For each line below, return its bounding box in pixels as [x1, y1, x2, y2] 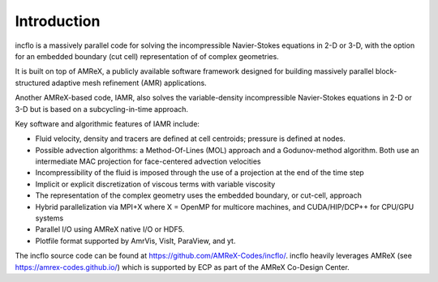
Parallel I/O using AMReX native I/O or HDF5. [35, 224, 185, 234]
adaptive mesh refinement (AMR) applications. [51, 78, 207, 88]
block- [375, 66, 397, 76]
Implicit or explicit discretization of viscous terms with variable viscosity [35, 179, 276, 189]
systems [35, 213, 64, 223]
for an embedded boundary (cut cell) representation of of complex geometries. [15, 51, 279, 61]
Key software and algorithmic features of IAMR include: [15, 118, 200, 129]
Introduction [15, 12, 101, 30]
